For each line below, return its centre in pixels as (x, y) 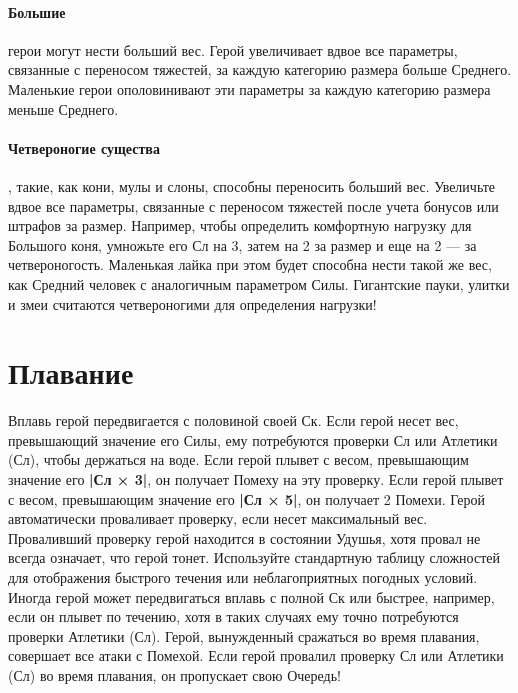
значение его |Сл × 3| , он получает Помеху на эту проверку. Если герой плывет (256, 479)
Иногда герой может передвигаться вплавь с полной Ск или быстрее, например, (251, 596)
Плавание (71, 372)
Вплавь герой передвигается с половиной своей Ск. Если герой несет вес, (233, 420)
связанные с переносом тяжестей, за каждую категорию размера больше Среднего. (260, 69)
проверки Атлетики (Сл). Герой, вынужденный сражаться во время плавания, (244, 635)
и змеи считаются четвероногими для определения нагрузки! (192, 303)
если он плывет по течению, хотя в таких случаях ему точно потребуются (233, 616)
